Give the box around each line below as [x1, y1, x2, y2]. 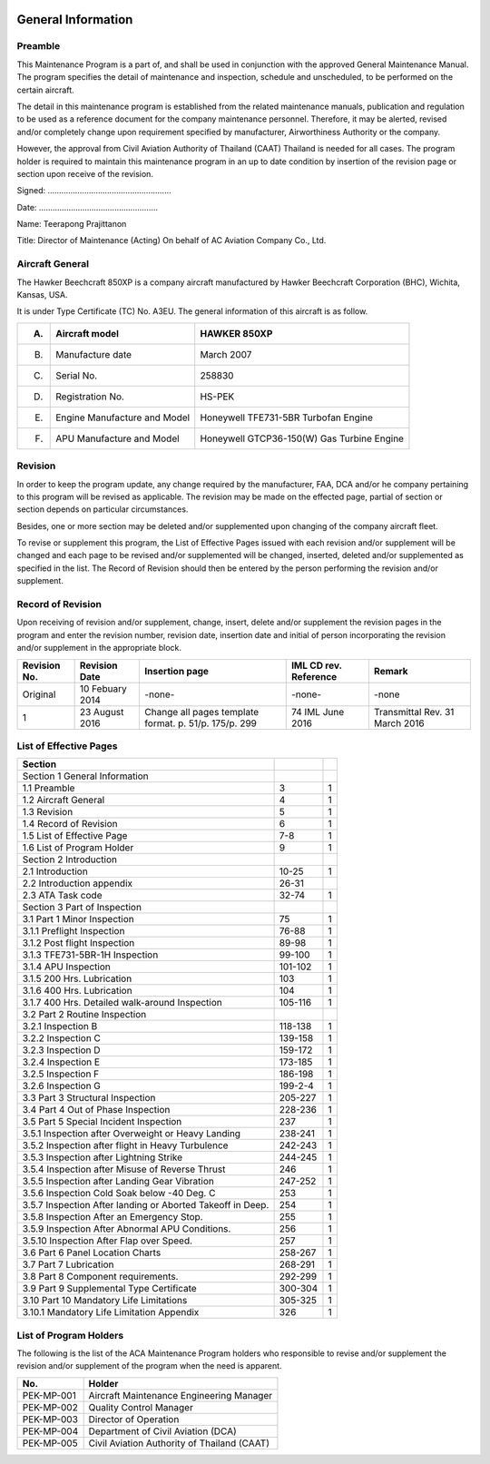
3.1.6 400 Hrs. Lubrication [22, 985, 132, 997]
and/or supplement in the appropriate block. [16, 643, 181, 653]
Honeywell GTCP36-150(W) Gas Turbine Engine [200, 432, 404, 445]
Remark [373, 664, 408, 677]
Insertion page [144, 664, 209, 677]
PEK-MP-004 [22, 1425, 79, 1438]
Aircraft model [55, 327, 120, 339]
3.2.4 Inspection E [22, 1056, 100, 1068]
